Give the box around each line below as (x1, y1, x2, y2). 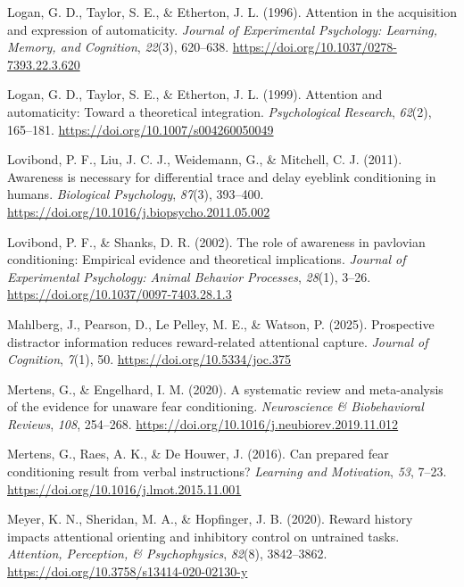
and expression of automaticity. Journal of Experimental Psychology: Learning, (7, 20, 438, 38)
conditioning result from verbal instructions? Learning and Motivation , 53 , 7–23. (7, 462, 447, 481)
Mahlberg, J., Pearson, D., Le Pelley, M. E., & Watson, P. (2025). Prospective (7, 314, 435, 333)
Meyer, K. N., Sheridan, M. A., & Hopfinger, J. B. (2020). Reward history (7, 509, 413, 528)
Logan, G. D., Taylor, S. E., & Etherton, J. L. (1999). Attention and (7, 85, 383, 103)
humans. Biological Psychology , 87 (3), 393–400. (7, 185, 264, 203)
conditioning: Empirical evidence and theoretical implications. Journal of (7, 250, 406, 269)
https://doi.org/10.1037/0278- (232, 37, 397, 56)
